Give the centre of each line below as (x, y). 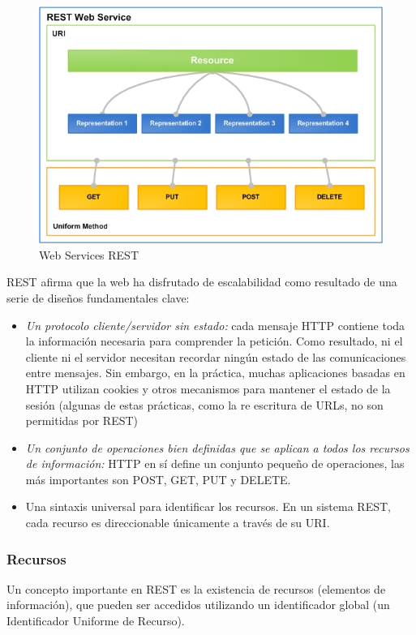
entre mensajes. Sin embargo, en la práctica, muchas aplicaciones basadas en (215, 373)
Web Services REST (89, 254)
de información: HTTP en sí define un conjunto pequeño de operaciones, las (215, 463)
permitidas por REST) (82, 420)
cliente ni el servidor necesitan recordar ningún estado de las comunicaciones (216, 356)
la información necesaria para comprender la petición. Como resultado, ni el (214, 341)
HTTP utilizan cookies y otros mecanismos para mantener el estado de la (208, 388)
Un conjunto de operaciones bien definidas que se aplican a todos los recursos (217, 447)
